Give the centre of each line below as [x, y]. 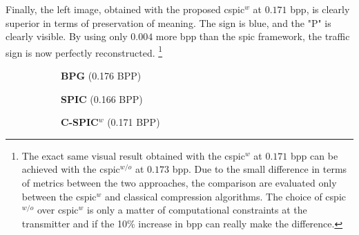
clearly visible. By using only [67, 36]
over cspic [58, 210]
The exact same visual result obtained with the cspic [133, 155]
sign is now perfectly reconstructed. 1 [84, 51]
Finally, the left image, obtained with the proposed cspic [125, 9]
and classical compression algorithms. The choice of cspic [225, 196]
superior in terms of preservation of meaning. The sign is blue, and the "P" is [168, 22]
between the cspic [59, 196]
